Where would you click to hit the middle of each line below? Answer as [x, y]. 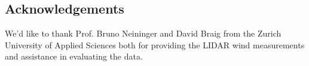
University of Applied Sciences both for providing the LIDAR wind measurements [155, 44]
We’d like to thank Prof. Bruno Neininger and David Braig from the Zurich [143, 33]
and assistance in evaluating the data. [74, 56]
